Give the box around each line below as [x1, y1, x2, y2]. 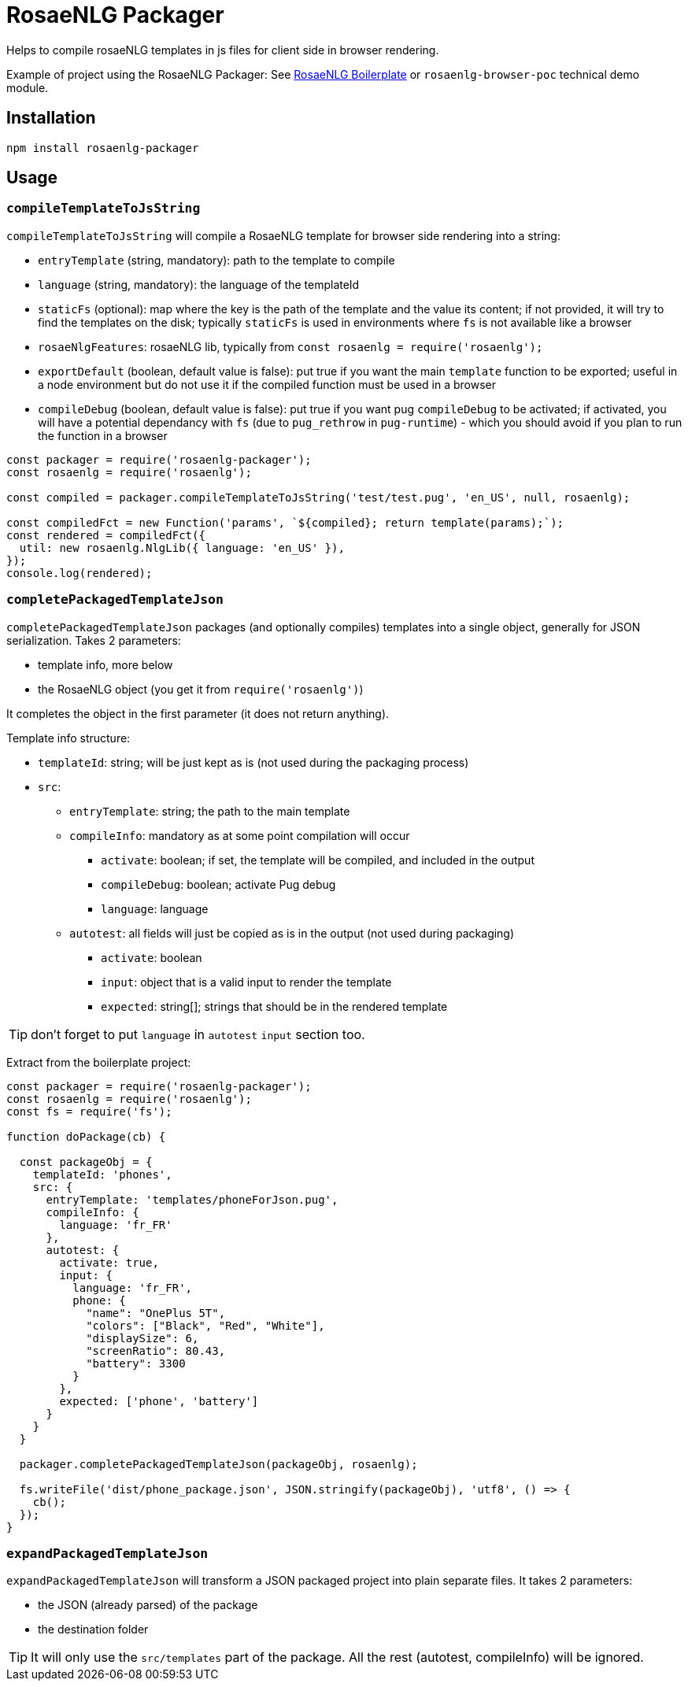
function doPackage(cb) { [6, 1130, 166, 1143]
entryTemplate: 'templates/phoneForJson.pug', [46, 1193, 338, 1206]
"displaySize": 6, [86, 1331, 199, 1345]
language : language [101, 901, 209, 916]
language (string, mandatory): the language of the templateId [38, 277, 360, 291]
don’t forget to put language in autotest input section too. [31, 1026, 365, 1042]
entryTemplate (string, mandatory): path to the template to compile [38, 253, 395, 267]
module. [6, 80, 49, 94]
